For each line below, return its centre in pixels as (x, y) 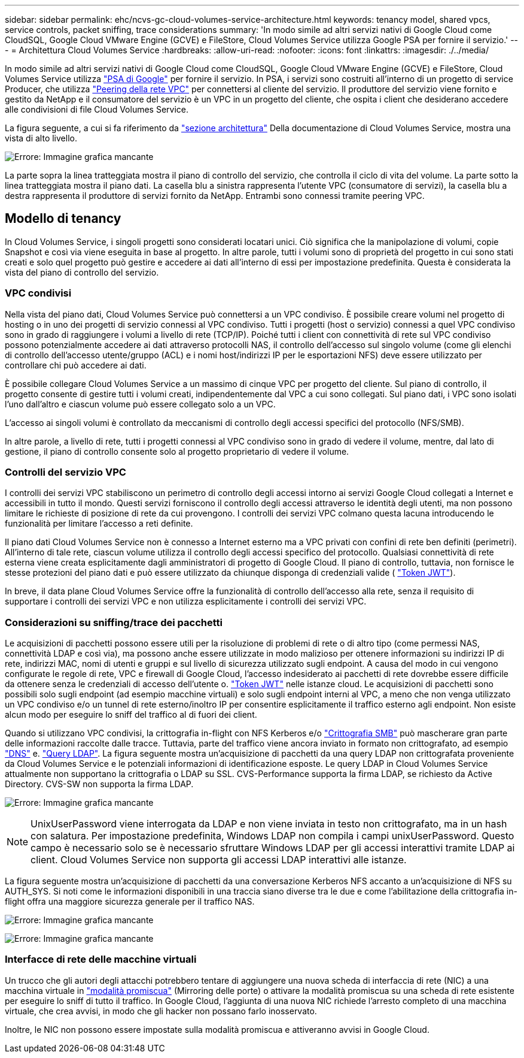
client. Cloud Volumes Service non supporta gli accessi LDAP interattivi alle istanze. (219, 860)
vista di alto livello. (41, 138)
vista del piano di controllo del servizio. (82, 272)
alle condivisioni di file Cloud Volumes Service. (97, 109)
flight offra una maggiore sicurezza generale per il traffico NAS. (130, 902)
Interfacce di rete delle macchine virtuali (101, 959)
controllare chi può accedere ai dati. (76, 365)
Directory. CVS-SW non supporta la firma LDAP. (99, 784)
